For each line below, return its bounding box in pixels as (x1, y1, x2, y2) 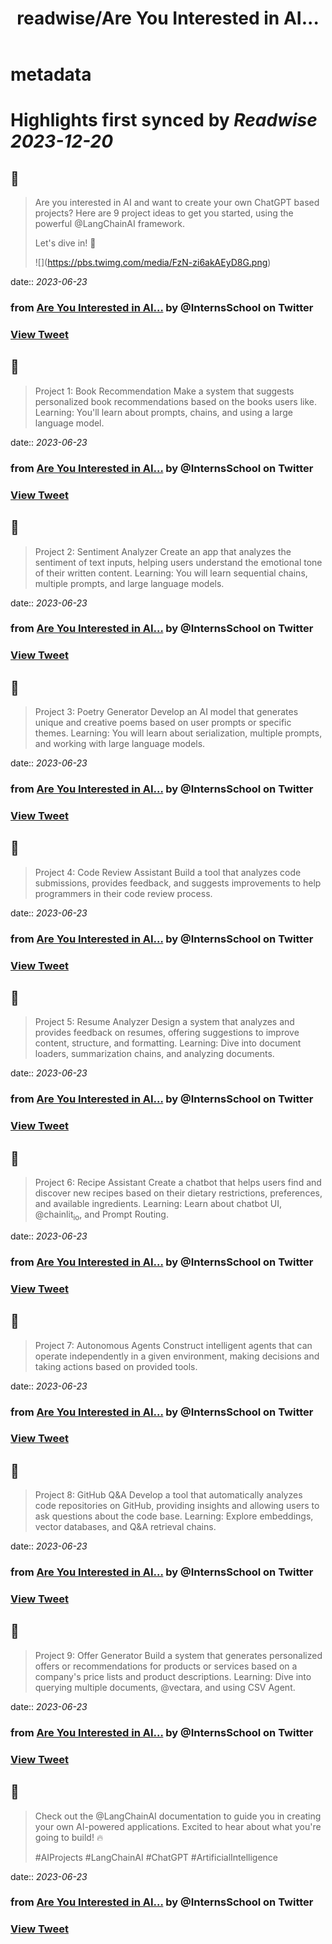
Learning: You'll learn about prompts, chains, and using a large (34, 406, 293, 418)
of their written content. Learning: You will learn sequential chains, (34, 567, 308, 579)
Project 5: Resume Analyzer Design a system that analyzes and (34, 1016, 295, 1028)
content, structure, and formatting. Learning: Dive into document (34, 1037, 302, 1049)
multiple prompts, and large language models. (34, 577, 225, 589)
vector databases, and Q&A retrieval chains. (34, 1521, 217, 1533)
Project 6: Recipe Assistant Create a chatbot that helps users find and (34, 1177, 322, 1189)
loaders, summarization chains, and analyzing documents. (34, 1048, 275, 1060)
